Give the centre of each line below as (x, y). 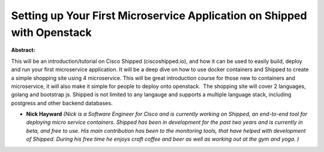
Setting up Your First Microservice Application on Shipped (159, 16)
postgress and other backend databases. (62, 103)
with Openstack (52, 32)
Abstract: (23, 50)
